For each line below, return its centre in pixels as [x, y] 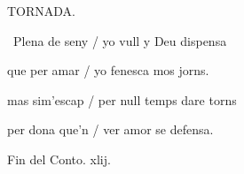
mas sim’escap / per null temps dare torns [122, 99]
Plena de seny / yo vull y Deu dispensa [120, 40]
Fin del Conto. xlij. [59, 159]
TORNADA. [41, 11]
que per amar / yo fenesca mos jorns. [108, 70]
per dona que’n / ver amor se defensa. [110, 129]
